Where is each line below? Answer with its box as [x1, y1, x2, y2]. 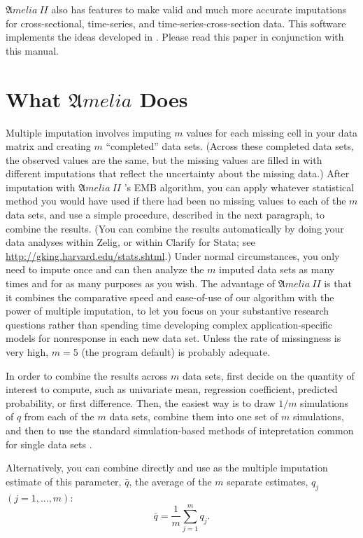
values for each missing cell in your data [186, 125, 358, 139]
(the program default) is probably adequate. [81, 345, 271, 359]
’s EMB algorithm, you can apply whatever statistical [124, 179, 355, 194]
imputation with [6, 179, 76, 194]
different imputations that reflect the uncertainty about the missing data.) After [6, 166, 350, 181]
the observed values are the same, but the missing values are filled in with [6, 152, 322, 167]
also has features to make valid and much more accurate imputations [51, 2, 347, 16]
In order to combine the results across [6, 368, 168, 382]
